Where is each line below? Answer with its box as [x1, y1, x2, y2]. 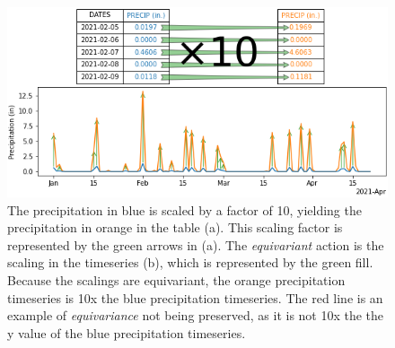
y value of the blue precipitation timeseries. [7, 323, 246, 342]
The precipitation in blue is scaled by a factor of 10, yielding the [7, 200, 362, 219]
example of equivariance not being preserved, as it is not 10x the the [7, 306, 384, 325]
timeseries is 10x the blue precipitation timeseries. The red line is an [7, 288, 383, 307]
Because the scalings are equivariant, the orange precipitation [7, 270, 346, 289]
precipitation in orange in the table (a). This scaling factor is [7, 218, 343, 237]
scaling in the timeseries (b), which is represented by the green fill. [7, 253, 373, 272]
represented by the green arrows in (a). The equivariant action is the [7, 235, 384, 254]
